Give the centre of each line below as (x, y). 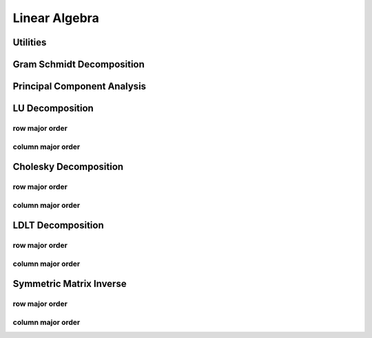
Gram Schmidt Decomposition (79, 64)
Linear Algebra (56, 18)
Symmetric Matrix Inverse (70, 284)
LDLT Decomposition (58, 225)
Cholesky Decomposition (68, 167)
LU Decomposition (53, 108)
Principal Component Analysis (80, 86)
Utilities (30, 42)
